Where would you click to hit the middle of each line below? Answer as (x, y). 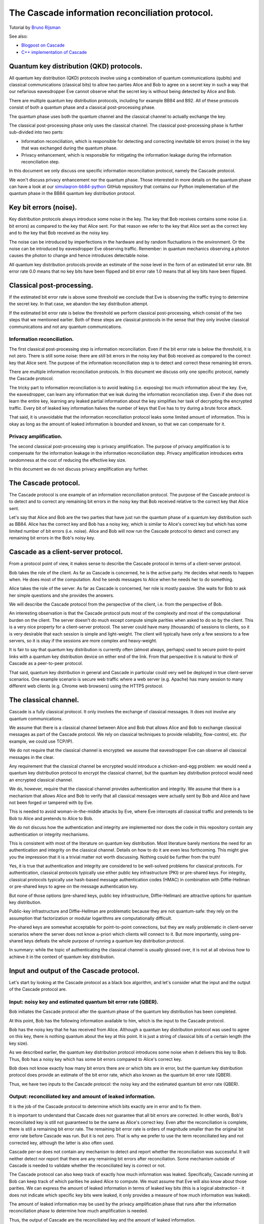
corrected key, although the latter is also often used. (62, 1143)
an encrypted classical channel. (41, 780)
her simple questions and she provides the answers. (62, 595)
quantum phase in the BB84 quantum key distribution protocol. (72, 193)
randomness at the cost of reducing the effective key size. (68, 460)
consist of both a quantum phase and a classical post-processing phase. (82, 107)
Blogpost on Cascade (43, 45)
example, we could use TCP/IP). (41, 741)
